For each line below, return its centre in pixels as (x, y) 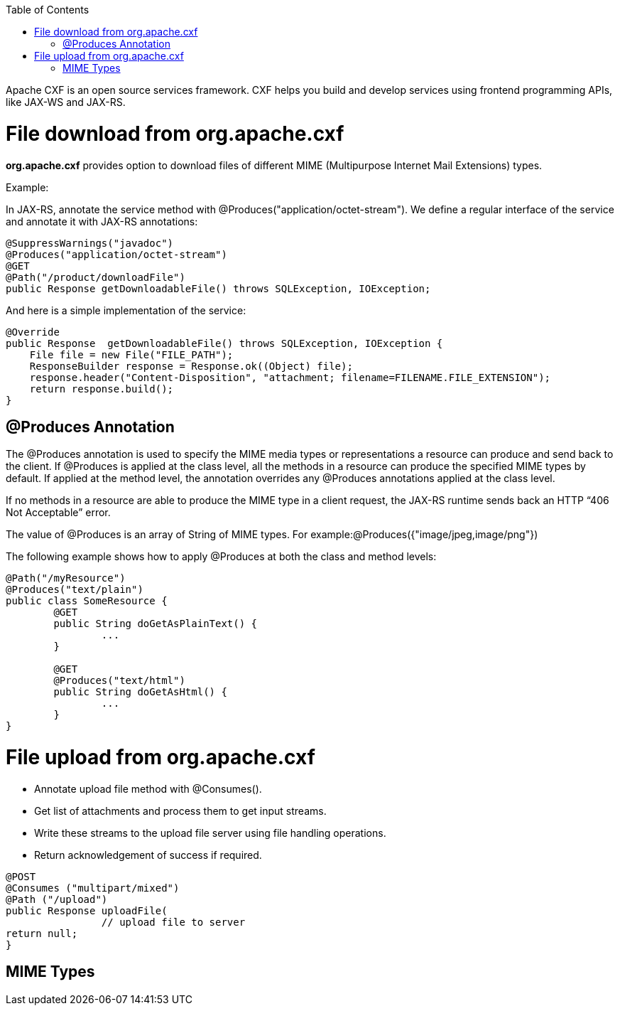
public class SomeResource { (87, 601)
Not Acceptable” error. (58, 513)
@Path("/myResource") (66, 578)
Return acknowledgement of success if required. (148, 855)
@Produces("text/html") (119, 681)
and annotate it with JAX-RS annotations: (102, 221)
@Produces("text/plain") (75, 590)
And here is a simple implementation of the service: (126, 310)
